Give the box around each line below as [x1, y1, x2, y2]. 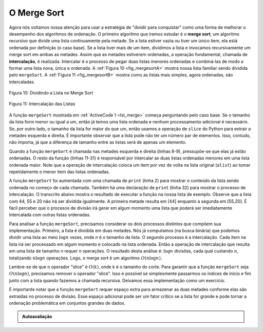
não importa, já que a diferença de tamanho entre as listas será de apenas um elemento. [9, 139, 187, 145]
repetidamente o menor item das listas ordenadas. [9, 169, 110, 175]
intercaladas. [9, 78, 35, 85]
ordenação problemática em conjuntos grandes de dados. [9, 300, 126, 306]
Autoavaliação [22, 313, 52, 319]
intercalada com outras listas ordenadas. [9, 212, 91, 218]
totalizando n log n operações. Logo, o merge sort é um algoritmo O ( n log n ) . [9, 255, 162, 261]
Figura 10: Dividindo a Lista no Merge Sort [9, 90, 94, 96]
